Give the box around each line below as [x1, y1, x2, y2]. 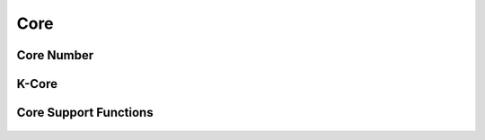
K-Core [16, 76, 58, 92]
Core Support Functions [16, 105, 154, 120]
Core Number [16, 48, 94, 63]
